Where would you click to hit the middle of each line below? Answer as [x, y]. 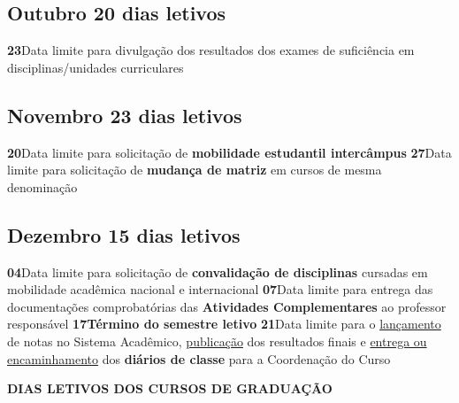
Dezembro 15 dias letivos [124, 234]
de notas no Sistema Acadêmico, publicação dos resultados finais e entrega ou [217, 341]
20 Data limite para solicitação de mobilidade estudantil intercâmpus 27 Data [229, 152]
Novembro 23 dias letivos [125, 115]
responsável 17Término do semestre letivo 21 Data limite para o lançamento [224, 324]
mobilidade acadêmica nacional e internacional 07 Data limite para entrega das [220, 289]
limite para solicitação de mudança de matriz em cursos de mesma [195, 170]
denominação [42, 186]
